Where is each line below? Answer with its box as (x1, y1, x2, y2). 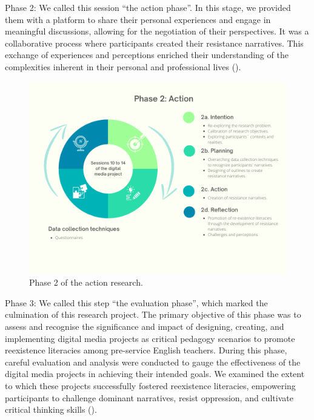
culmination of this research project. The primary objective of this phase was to (5, 308, 301, 321)
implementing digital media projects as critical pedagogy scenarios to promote (5, 332, 295, 344)
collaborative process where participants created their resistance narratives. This (5, 36, 304, 49)
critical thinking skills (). (5, 403, 97, 416)
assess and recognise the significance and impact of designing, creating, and (5, 320, 284, 332)
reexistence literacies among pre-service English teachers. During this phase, (5, 344, 287, 356)
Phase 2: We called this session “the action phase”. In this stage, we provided (5, 1, 291, 13)
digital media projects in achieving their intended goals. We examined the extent (5, 367, 305, 380)
